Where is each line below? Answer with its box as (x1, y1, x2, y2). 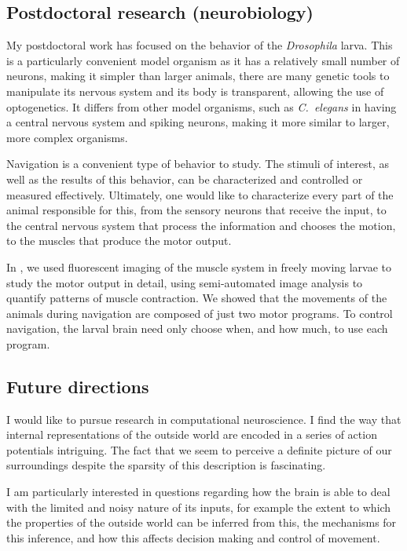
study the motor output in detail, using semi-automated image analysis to (6, 274, 363, 290)
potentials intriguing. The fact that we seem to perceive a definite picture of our (6, 441, 392, 458)
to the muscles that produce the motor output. (6, 232, 232, 249)
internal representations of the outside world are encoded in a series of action (6, 426, 377, 443)
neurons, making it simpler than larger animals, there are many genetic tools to (6, 68, 390, 84)
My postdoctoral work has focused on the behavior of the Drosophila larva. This (6, 37, 393, 53)
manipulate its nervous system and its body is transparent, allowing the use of (6, 82, 384, 99)
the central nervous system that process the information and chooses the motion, (6, 217, 396, 233)
